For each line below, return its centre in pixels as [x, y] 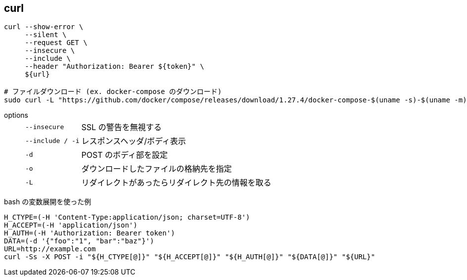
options [16, 115]
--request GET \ [56, 43]
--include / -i [52, 140]
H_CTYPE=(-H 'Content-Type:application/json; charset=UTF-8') [127, 217]
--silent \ [46, 35]
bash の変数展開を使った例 [48, 202]
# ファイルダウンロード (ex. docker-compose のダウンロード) [113, 92]
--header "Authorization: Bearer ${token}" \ [115, 67]
